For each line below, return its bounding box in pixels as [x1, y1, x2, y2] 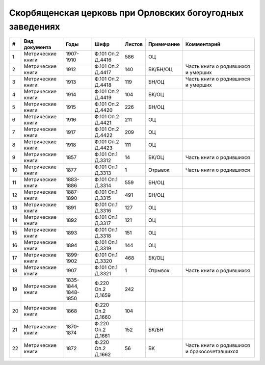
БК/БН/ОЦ [148, 66, 173, 73]
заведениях [9, 21, 60, 32]
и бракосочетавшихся [185, 348, 238, 355]
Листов [124, 41, 143, 48]
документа [24, 44, 52, 51]
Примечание [148, 41, 180, 48]
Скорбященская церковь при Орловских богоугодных [9, 7, 244, 18]
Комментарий [185, 41, 221, 48]
